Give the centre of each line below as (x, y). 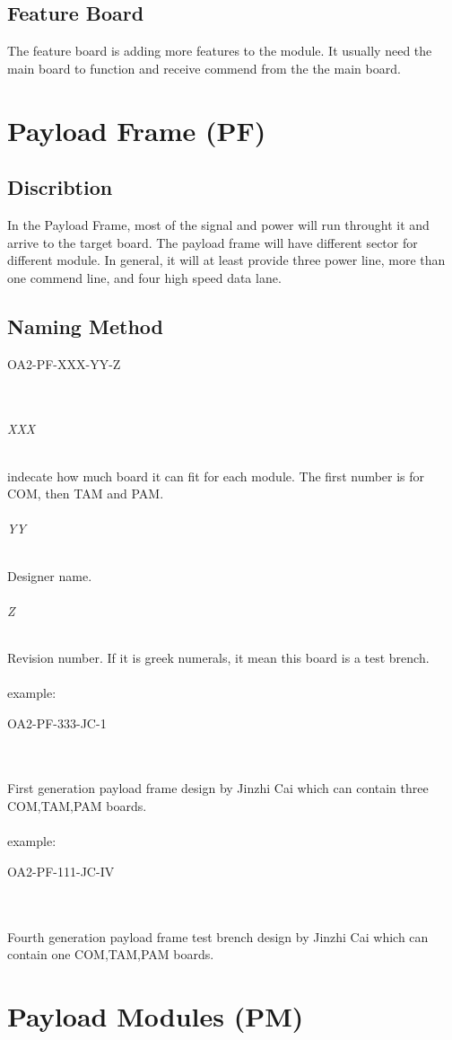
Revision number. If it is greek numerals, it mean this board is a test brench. (218, 657)
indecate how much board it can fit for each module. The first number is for (216, 476)
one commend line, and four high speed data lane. (144, 277)
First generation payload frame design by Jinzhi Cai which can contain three (218, 788)
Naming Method (85, 326)
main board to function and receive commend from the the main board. (204, 68)
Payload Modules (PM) (156, 1016)
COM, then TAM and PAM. (86, 494)
